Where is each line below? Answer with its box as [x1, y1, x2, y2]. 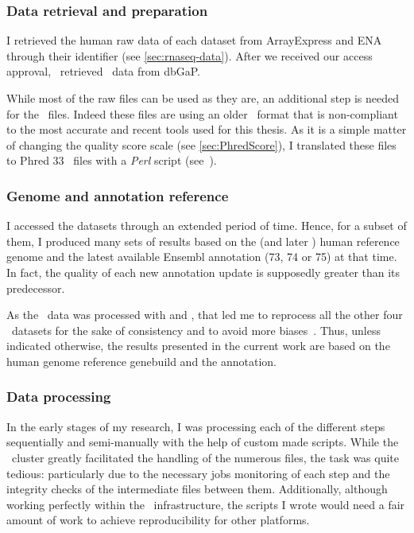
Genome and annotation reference [6, 185, 229, 205]
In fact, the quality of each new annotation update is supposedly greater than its [6, 263, 400, 280]
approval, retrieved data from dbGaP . [6, 63, 200, 80]
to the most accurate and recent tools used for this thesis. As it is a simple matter [6, 121, 407, 138]
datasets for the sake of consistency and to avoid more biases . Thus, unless [11, 321, 381, 338]
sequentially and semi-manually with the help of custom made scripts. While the [6, 434, 399, 450]
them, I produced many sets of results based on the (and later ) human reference [6, 232, 400, 249]
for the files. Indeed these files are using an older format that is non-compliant [6, 105, 398, 122]
